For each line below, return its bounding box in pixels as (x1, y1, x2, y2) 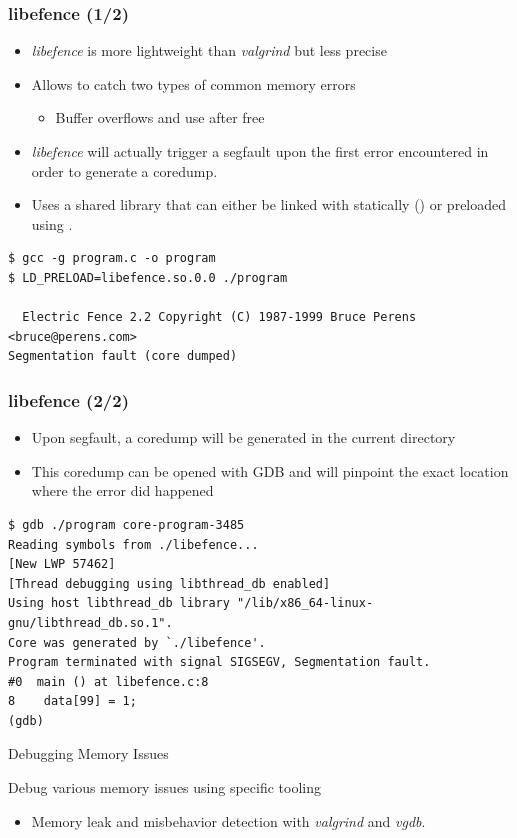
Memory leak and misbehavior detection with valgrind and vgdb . (31, 810, 426, 831)
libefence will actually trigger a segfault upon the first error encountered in (31, 141, 489, 161)
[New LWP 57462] (8, 557, 116, 572)
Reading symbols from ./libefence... (8, 537, 259, 552)
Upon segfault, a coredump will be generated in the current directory (31, 427, 456, 448)
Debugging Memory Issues (8, 743, 169, 764)
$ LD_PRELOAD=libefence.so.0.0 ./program (8, 270, 288, 285)
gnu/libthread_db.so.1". (8, 615, 173, 630)
